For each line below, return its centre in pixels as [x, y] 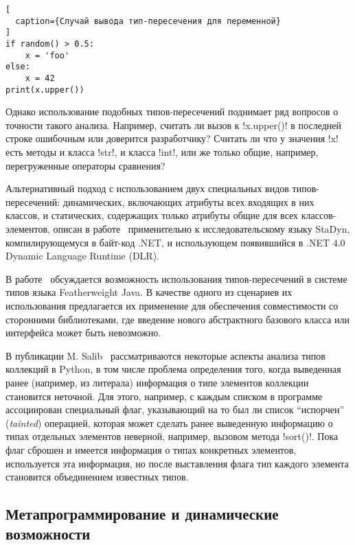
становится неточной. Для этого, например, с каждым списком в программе [164, 396]
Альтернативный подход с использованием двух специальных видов [147, 188]
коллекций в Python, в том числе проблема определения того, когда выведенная [173, 369]
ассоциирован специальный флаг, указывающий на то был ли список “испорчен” [175, 409]
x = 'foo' [47, 55]
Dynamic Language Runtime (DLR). [82, 256]
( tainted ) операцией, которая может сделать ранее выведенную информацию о [169, 422]
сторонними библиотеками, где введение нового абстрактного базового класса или [177, 319]
